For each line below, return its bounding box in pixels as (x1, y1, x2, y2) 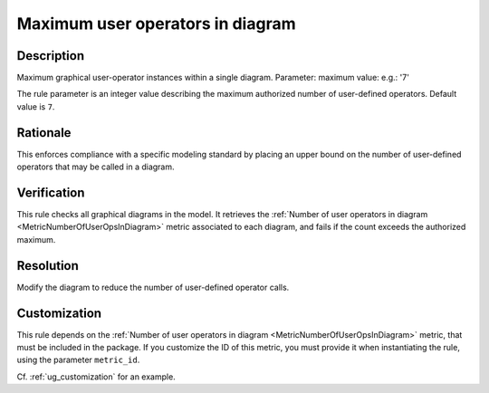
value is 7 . (16, 101, 55, 112)
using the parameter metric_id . (16, 354, 140, 366)
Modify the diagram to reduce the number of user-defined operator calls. (16, 282, 290, 292)
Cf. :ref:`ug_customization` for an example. (16, 371, 176, 382)
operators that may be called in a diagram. (16, 161, 176, 172)
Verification (16, 185, 85, 200)
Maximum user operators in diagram (16, 14, 296, 34)
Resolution (16, 258, 79, 273)
